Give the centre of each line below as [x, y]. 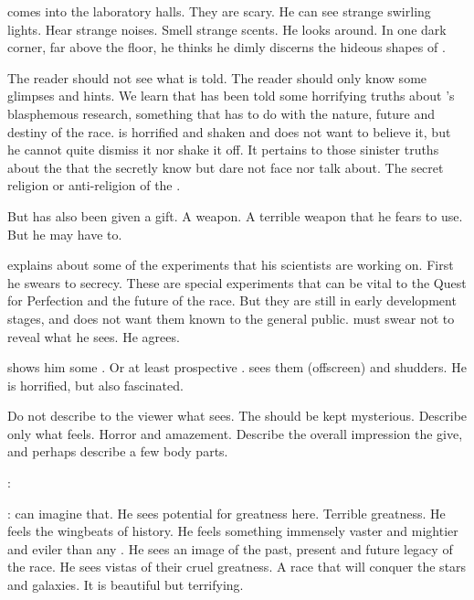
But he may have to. [65, 234]
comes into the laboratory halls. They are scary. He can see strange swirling [219, 11]
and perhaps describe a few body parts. [118, 451]
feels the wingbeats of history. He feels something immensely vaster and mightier [233, 531]
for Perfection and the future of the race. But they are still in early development [232, 300]
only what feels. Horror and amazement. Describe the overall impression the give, [235, 433]
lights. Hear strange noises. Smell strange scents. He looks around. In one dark [227, 29]
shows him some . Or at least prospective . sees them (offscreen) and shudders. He [237, 367]
